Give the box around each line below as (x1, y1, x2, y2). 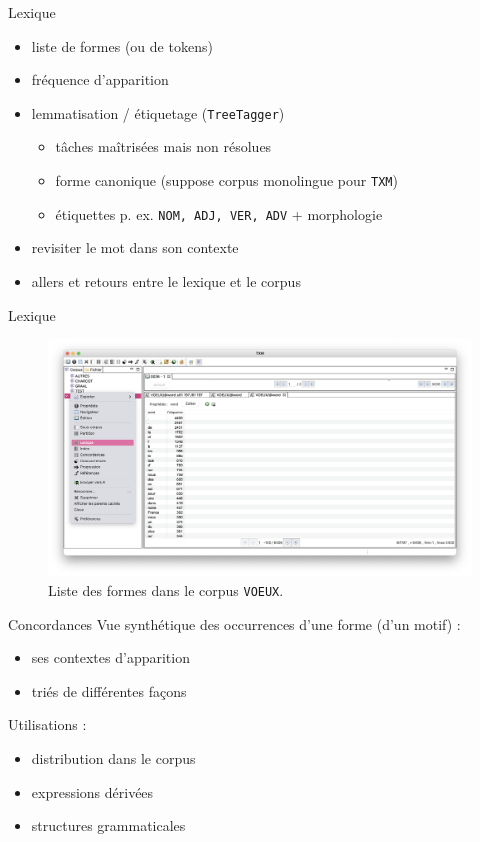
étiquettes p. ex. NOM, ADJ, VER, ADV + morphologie (55, 203, 383, 224)
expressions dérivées (31, 781, 154, 802)
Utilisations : (8, 714, 87, 735)
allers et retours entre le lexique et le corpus (31, 270, 301, 291)
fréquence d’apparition (31, 69, 169, 90)
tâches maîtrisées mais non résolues (55, 136, 272, 157)
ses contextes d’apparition (31, 647, 190, 668)
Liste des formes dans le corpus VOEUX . (48, 579, 284, 600)
